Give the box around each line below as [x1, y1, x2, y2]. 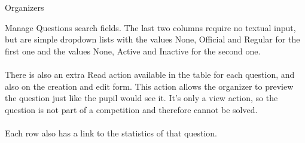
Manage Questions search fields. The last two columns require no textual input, [5, 21, 296, 34]
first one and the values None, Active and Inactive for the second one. [5, 44, 261, 57]
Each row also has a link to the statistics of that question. [5, 126, 217, 139]
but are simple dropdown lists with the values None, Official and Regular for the [5, 33, 300, 45]
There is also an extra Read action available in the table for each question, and [5, 68, 295, 80]
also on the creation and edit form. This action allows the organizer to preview [5, 80, 294, 92]
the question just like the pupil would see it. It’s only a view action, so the [5, 92, 278, 104]
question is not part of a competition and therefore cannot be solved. [5, 103, 258, 115]
